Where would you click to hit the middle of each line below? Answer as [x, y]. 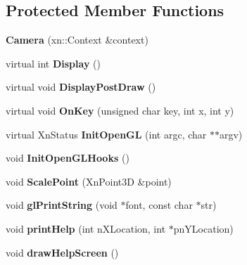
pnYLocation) [203, 228]
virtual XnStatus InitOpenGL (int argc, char [106, 134]
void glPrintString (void [62, 205]
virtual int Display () [53, 63]
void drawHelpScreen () [62, 252]
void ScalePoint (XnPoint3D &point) [89, 181]
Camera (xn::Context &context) [77, 40]
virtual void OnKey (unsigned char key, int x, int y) [120, 110]
